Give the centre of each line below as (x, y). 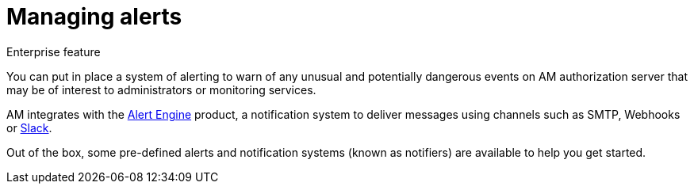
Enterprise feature (54, 51)
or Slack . (29, 127)
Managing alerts (94, 17)
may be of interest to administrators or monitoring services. (161, 89)
